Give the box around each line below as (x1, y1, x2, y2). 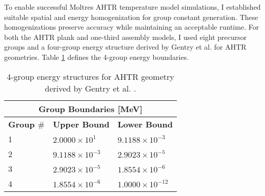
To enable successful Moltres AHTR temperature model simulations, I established (4, 2, 261, 12)
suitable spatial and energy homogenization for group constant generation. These (4, 11, 258, 22)
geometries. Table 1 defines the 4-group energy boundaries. (4, 51, 189, 62)
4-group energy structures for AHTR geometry (7, 70, 174, 82)
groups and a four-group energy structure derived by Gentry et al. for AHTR (4, 41, 247, 52)
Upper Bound (53, 118, 110, 130)
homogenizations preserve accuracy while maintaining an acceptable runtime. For (4, 21, 259, 32)
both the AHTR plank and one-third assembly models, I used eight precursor (4, 31, 247, 42)
